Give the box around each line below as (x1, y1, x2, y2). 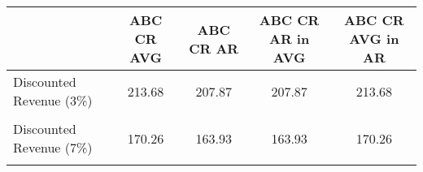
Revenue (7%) (13, 138, 93, 157)
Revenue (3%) (13, 91, 93, 110)
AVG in (349, 29, 399, 48)
